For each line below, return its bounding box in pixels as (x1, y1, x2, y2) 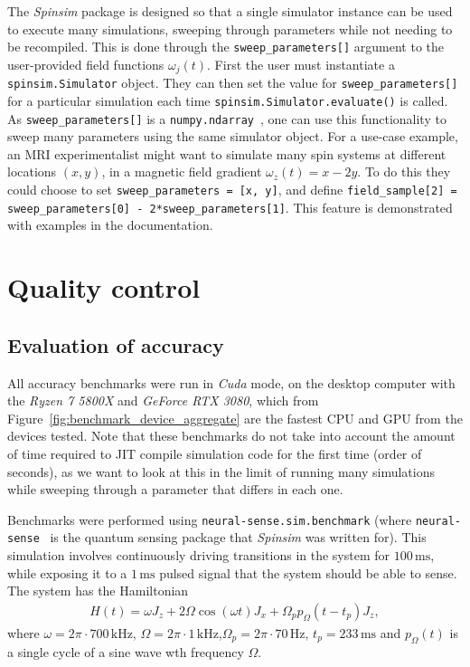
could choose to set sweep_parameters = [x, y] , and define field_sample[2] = (7, 180, 457, 199)
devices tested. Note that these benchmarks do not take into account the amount (7, 426, 456, 445)
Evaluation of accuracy (7, 330, 224, 358)
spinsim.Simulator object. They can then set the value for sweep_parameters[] (7, 73, 458, 92)
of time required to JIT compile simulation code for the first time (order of (7, 443, 422, 462)
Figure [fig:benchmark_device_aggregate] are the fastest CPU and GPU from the (7, 408, 463, 427)
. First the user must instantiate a (207, 54, 395, 73)
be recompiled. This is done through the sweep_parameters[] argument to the (7, 37, 445, 56)
